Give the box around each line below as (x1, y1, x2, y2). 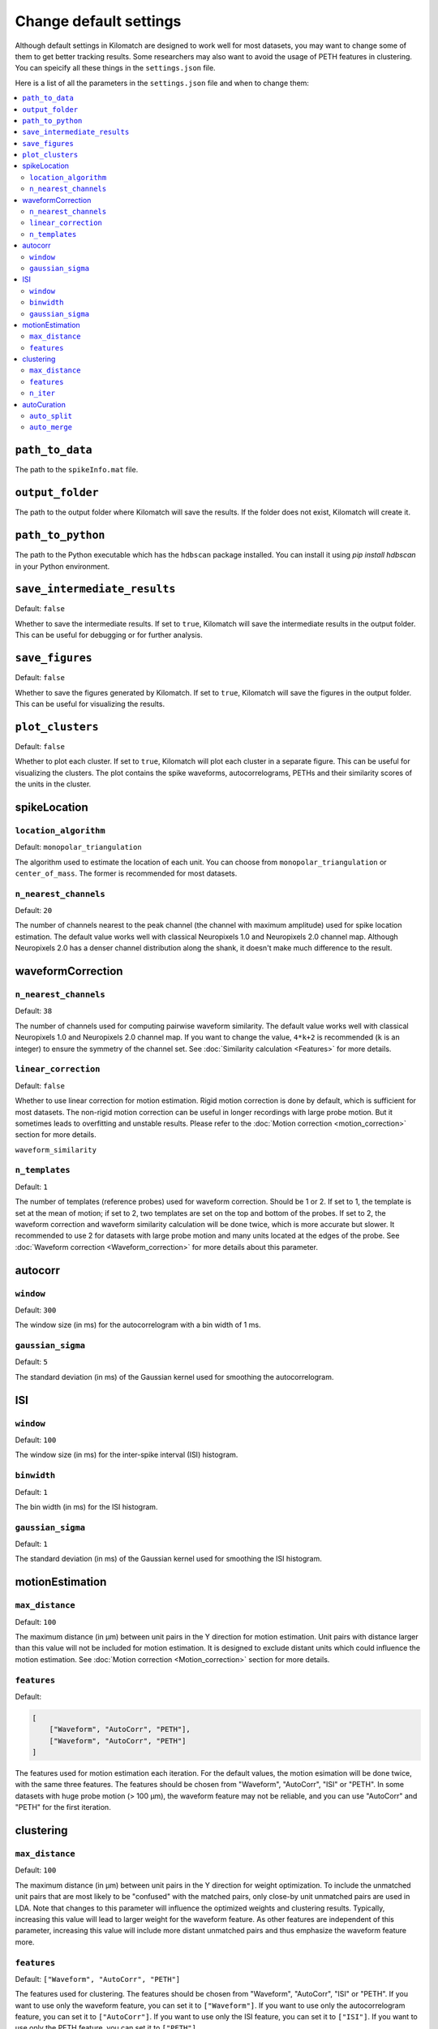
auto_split (29, 411, 73, 421)
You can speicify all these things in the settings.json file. (15, 63, 216, 73)
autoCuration (22, 399, 67, 409)
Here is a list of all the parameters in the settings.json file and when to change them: (15, 78, 310, 88)
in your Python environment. (15, 561, 110, 571)
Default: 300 (15, 1305, 57, 1315)
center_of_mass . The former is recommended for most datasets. (15, 868, 238, 878)
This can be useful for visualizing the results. (15, 699, 165, 709)
